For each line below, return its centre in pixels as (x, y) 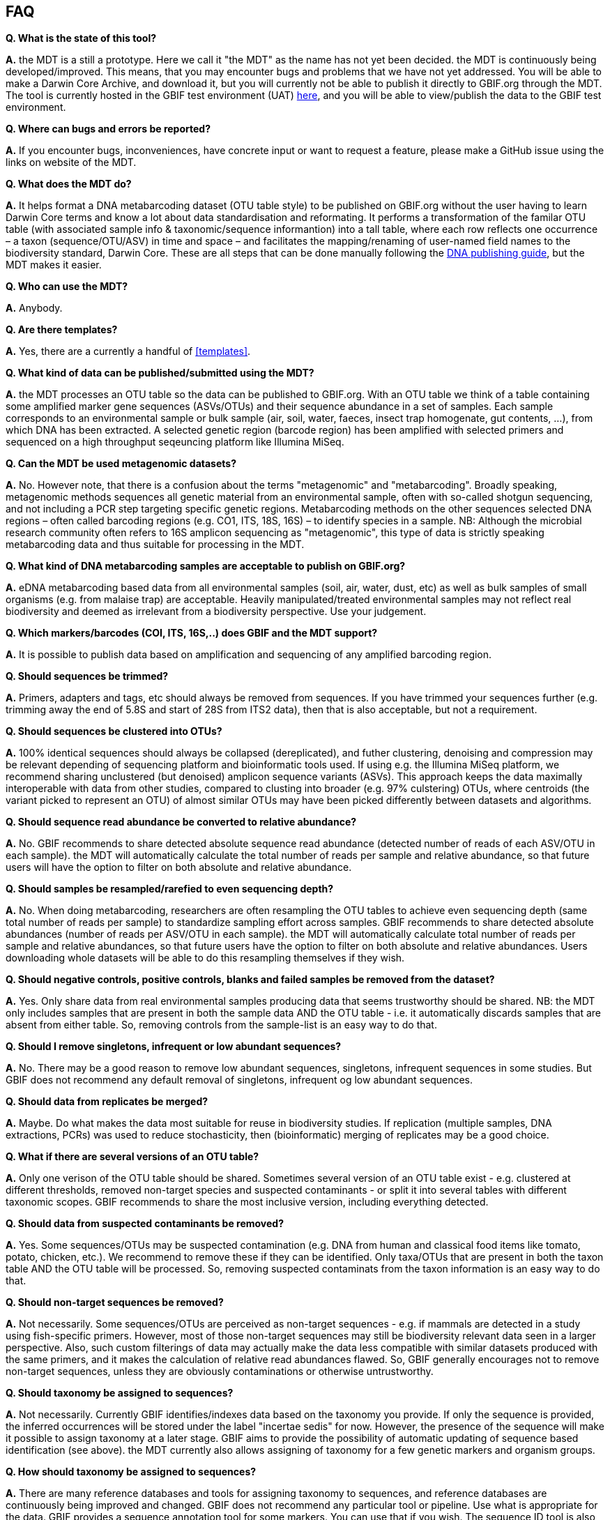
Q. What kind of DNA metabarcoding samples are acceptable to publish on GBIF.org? (206, 566)
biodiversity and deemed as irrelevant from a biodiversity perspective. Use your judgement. (216, 611)
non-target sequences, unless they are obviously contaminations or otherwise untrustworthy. (220, 1371)
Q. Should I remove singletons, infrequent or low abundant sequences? (174, 1047)
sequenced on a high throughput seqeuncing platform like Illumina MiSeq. (175, 442)
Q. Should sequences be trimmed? (87, 676)
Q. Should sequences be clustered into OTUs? (114, 731)
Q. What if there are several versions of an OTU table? (132, 1157)
